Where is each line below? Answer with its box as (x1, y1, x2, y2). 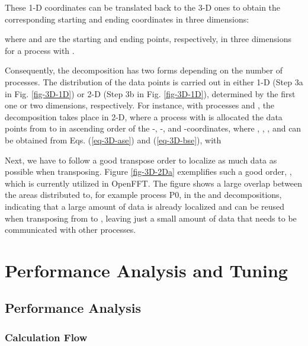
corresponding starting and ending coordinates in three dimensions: (5, 12, 249, 25)
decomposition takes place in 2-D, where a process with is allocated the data (5, 110, 283, 123)
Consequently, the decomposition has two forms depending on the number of (5, 64, 283, 76)
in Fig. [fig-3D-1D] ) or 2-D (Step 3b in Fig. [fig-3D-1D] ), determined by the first (5, 87, 296, 100)
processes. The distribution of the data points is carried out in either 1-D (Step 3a (5, 75, 303, 88)
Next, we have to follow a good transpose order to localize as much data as (5, 153, 277, 166)
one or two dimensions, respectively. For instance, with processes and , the (5, 99, 275, 111)
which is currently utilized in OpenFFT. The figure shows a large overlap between (5, 177, 303, 189)
